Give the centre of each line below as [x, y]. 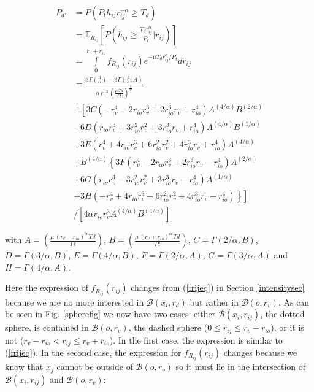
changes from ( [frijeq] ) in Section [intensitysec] [218, 287]
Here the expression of [47, 287]
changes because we [260, 352]
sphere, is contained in [47, 327]
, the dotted [282, 314]
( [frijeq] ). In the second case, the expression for [93, 352]
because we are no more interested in [75, 302]
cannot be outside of [95, 367]
